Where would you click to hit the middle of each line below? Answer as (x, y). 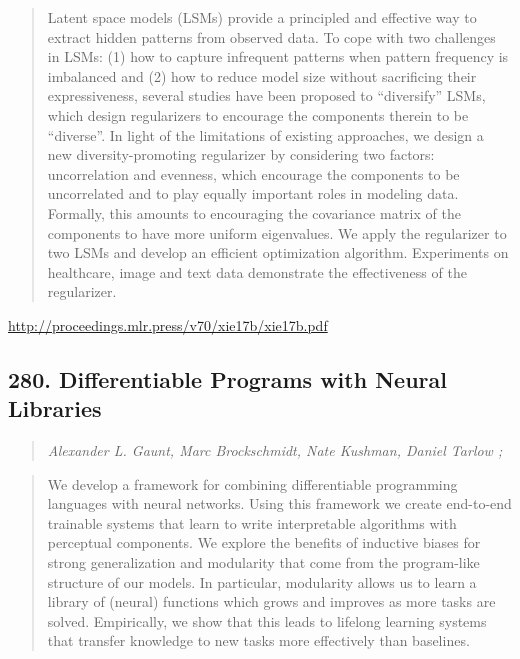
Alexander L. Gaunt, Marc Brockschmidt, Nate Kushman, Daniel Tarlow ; (275, 450)
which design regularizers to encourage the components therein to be (258, 114)
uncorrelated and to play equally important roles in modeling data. (253, 193)
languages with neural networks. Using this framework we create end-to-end (279, 503)
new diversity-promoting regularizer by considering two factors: (241, 154)
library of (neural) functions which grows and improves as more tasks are (271, 601)
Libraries (55, 408)
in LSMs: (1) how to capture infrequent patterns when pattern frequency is (278, 56)
